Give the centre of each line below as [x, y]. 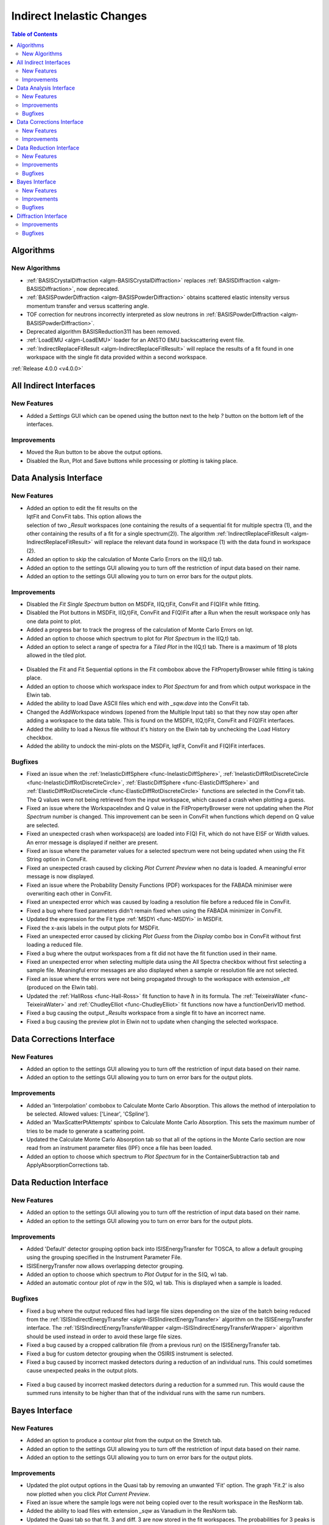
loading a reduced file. [55, 945]
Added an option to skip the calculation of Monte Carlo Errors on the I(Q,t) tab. [125, 559]
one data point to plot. [54, 621]
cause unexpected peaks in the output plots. [82, 1371]
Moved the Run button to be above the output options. [94, 452]
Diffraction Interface [42, 216]
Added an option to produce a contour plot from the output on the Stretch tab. [124, 1440]
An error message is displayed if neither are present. [92, 842]
